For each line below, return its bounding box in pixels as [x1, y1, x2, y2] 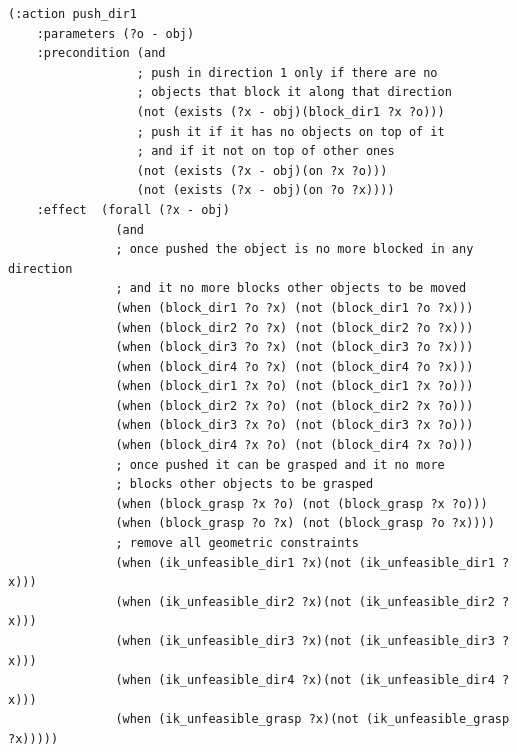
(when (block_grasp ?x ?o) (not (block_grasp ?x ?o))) [115, 496, 488, 511]
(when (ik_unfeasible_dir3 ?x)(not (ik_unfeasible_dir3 [115, 634, 495, 648]
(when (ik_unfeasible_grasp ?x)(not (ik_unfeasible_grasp [115, 712, 510, 727]
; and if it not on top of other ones [136, 144, 395, 159]
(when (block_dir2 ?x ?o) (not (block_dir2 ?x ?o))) [115, 398, 474, 413]
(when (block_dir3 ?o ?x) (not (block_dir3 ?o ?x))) [115, 340, 474, 355]
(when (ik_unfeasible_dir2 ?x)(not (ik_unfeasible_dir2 [115, 594, 495, 609]
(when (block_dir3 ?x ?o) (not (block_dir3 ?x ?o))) [115, 418, 474, 433]
